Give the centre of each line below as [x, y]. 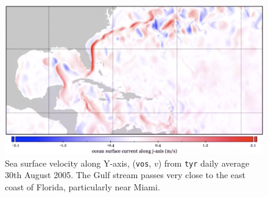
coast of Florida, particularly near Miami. [83, 186]
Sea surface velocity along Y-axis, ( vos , [78, 163]
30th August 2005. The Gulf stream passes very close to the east [125, 175]
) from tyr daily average [204, 163]
